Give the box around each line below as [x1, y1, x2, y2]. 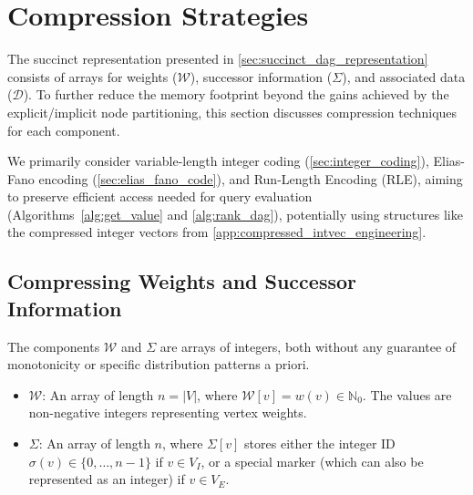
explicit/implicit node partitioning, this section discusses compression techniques [7, 102, 458, 121]
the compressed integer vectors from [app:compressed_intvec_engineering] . [7, 222, 427, 242]
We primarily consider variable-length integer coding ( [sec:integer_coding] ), [7, 151, 429, 170]
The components [7, 336, 100, 356]
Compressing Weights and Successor [7, 267, 356, 295]
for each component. [7, 120, 120, 139]
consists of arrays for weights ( [7, 67, 178, 86]
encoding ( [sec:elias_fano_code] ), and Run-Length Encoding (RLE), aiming [38, 169, 463, 188]
